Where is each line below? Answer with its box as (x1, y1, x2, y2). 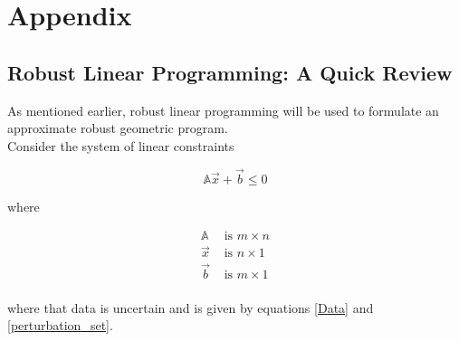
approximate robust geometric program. (7, 118, 228, 137)
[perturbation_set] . (7, 316, 113, 335)
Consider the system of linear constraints (7, 136, 234, 155)
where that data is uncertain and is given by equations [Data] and (7, 298, 374, 317)
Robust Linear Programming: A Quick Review (7, 58, 453, 86)
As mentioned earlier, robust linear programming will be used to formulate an (7, 100, 439, 119)
